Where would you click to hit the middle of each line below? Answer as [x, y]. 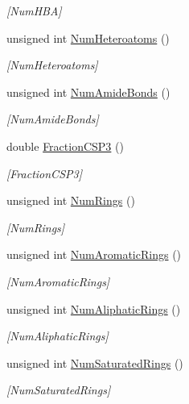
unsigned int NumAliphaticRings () [94, 308]
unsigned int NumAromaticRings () [94, 254]
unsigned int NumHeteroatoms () [88, 37]
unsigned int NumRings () [71, 200]
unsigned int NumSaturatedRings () [95, 362]
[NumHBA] [34, 10]
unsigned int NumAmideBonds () [88, 92]
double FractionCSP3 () [65, 146]
